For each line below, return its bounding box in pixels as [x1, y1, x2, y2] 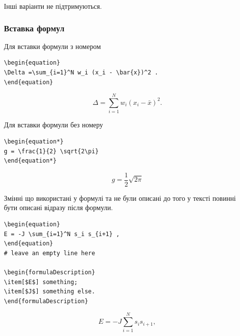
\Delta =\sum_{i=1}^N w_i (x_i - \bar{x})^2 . [4, 69, 158, 76]
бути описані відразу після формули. [4, 202, 113, 213]
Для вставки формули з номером [4, 41, 101, 51]
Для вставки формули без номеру [4, 120, 103, 130]
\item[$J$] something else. [4, 288, 96, 295]
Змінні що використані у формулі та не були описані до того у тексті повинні [4, 192, 236, 203]
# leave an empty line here [4, 249, 96, 257]
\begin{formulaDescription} [4, 268, 96, 276]
